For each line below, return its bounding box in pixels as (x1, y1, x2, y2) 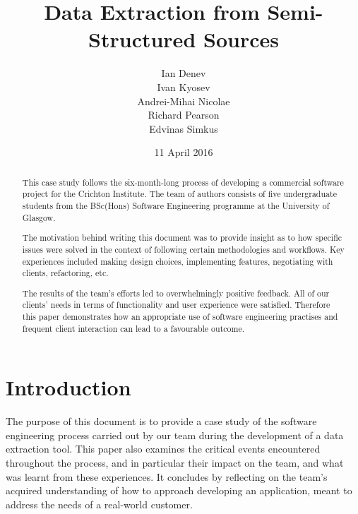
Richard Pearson (148, 107, 220, 122)
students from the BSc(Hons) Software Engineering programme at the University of (22, 199, 330, 211)
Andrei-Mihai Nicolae (137, 93, 230, 108)
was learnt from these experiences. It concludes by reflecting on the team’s (6, 469, 328, 484)
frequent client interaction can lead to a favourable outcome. (22, 322, 245, 334)
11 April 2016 (154, 145, 213, 160)
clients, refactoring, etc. (22, 267, 109, 279)
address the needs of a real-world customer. (6, 496, 193, 511)
